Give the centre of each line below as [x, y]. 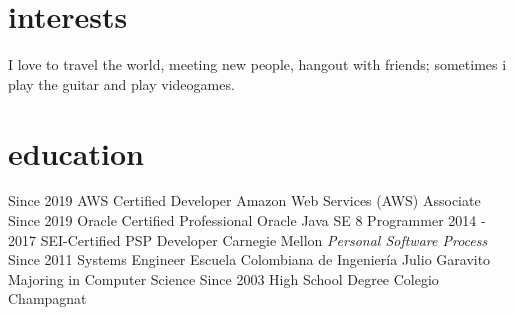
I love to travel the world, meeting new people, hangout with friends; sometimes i [257, 64]
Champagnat [47, 298]
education [76, 152]
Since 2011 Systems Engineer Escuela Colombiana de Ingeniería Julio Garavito [249, 259]
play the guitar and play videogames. [121, 83]
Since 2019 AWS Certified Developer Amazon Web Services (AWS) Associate [244, 200]
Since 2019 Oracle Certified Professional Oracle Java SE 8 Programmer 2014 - [247, 220]
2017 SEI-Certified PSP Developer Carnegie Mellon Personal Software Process [248, 239]
